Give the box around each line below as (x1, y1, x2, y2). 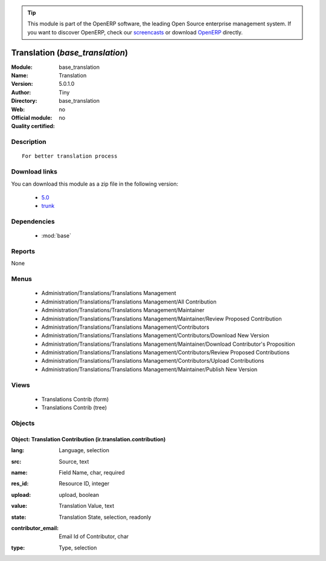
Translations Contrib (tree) (41, 404, 107, 411)
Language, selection (59, 447, 110, 454)
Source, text (59, 458, 89, 465)
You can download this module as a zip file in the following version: (11, 180, 179, 187)
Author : (11, 88, 31, 96)
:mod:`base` (41, 232, 72, 239)
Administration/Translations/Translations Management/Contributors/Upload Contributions (41, 357, 264, 365)
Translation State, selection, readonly (59, 513, 152, 520)
